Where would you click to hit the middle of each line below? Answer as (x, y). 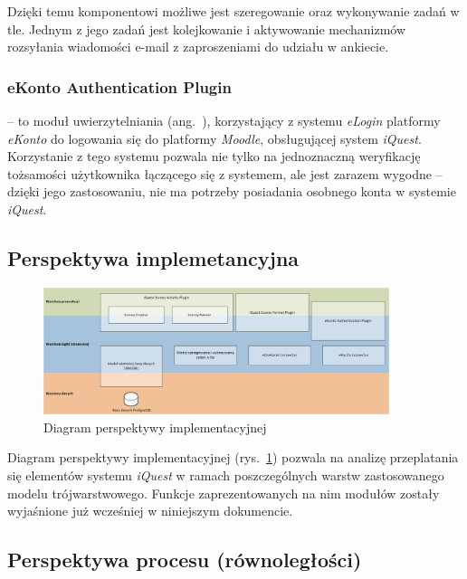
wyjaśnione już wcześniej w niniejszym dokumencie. (150, 511)
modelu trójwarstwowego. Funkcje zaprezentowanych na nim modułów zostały (224, 493)
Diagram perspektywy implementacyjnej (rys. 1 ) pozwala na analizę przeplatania (233, 457)
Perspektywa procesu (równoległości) (185, 560)
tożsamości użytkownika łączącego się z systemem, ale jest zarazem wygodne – (225, 173)
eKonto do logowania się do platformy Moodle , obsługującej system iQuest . (214, 138)
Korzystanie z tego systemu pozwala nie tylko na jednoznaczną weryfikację (214, 156)
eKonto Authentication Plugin (119, 86)
